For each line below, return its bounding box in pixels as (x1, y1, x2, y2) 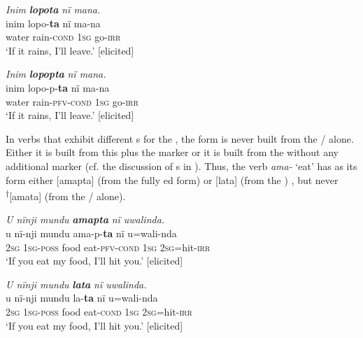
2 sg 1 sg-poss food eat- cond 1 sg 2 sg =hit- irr (6, 304, 192, 318)
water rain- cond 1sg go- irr (6, 29, 121, 44)
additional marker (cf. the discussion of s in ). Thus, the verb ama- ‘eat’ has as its (6, 158, 357, 173)
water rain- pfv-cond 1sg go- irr (6, 94, 138, 108)
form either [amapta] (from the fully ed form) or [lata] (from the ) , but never (6, 172, 339, 187)
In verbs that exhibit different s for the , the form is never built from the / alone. (6, 131, 354, 146)
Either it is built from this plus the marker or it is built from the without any (6, 145, 339, 160)
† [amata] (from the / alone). (6, 187, 126, 203)
